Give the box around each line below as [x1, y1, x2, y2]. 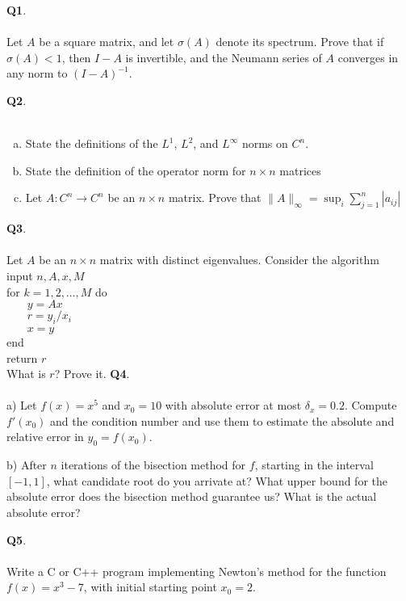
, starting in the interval [254, 456, 374, 473]
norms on [241, 135, 288, 152]
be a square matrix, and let [39, 33, 174, 50]
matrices [279, 162, 321, 179]
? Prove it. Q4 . [54, 365, 130, 382]
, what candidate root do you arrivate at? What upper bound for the [46, 472, 387, 489]
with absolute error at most [165, 397, 302, 414]
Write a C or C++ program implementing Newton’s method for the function [6, 562, 387, 579]
